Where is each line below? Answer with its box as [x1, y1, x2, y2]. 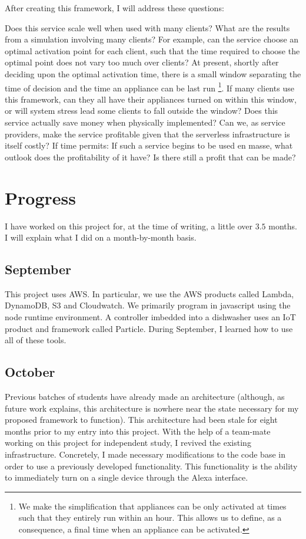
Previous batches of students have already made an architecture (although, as [5, 390, 285, 403]
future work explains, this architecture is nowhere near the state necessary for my [5, 402, 299, 414]
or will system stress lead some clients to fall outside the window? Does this [5, 104, 278, 117]
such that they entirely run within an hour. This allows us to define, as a [18, 511, 282, 524]
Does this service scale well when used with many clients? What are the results [5, 21, 290, 34]
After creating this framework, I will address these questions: [5, 2, 224, 14]
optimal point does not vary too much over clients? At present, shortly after [5, 56, 279, 68]
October [5, 363, 55, 381]
